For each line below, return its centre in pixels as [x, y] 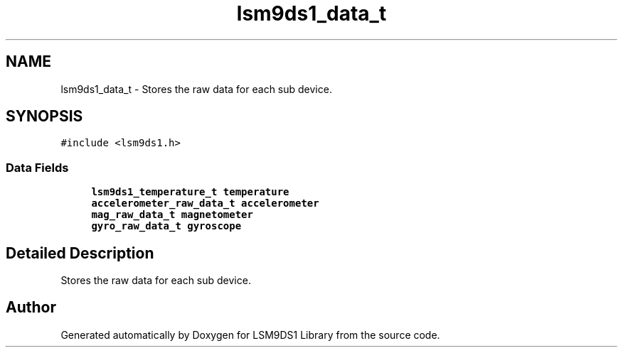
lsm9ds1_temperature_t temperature [190, 192]
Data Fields [37, 167]
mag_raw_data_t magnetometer [172, 215]
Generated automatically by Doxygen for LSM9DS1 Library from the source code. [250, 335]
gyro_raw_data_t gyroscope [166, 226]
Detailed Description [80, 253]
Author [31, 308]
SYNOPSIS [44, 116]
